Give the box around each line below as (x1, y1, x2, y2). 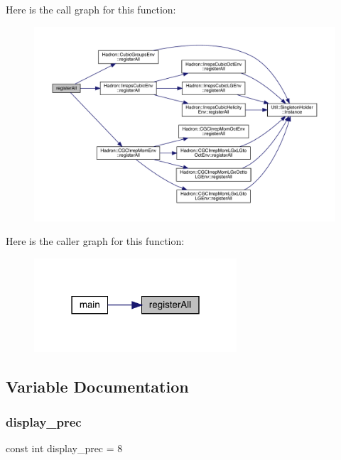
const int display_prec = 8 (6, 440, 123, 455)
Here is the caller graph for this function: (6, 234, 185, 248)
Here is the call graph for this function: (6, 2, 176, 16)
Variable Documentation (6, 376, 189, 398)
